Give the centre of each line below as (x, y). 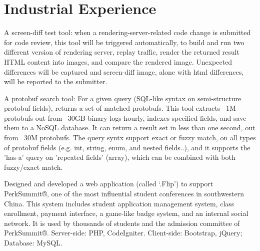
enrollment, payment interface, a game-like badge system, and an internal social (126, 213)
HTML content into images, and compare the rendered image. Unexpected (118, 61)
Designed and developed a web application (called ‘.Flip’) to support (109, 184)
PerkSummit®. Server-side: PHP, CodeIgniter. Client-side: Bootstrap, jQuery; (123, 233)
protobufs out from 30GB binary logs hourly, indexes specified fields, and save (125, 117)
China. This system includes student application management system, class (119, 203)
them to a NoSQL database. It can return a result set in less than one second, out (130, 128)
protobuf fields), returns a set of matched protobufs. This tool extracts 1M (120, 108)
